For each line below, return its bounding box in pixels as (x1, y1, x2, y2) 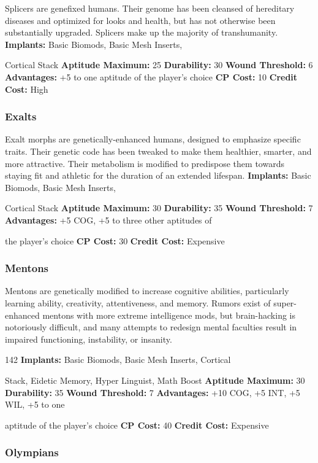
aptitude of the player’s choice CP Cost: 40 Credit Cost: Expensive (5, 418, 269, 431)
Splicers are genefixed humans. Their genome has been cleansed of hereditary (5, 2, 295, 14)
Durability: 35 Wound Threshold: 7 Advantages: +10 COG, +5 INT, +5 (5, 386, 300, 399)
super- (273, 296, 297, 309)
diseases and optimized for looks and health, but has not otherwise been (5, 14, 276, 26)
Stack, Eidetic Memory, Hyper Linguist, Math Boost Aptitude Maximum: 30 (5, 373, 305, 386)
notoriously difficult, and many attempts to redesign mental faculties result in (5, 321, 297, 333)
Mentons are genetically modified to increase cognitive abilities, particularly (5, 284, 289, 297)
